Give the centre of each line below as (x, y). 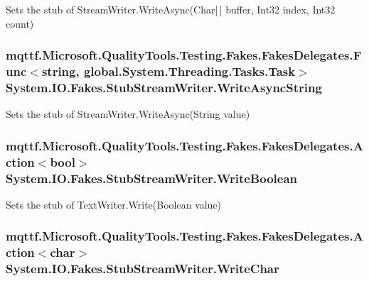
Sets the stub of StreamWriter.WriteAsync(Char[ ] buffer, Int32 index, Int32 (171, 9)
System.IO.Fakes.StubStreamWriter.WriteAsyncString (164, 87)
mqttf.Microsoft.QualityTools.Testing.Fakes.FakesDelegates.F (184, 55)
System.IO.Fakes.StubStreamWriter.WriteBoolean (151, 178)
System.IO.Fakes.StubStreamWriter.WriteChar (143, 269)
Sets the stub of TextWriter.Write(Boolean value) (114, 204)
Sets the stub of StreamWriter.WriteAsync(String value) (128, 114)
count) (20, 23)
